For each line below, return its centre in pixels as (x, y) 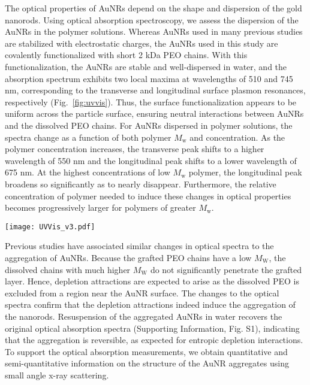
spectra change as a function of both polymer (88, 137)
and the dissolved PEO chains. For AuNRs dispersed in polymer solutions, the (149, 125)
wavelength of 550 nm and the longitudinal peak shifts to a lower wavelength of (151, 160)
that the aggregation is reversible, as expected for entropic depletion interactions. (154, 340)
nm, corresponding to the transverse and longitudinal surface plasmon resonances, (155, 90)
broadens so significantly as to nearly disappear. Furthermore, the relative (141, 184)
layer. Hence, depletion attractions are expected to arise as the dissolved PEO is (152, 281)
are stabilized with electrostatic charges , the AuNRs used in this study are (142, 43)
